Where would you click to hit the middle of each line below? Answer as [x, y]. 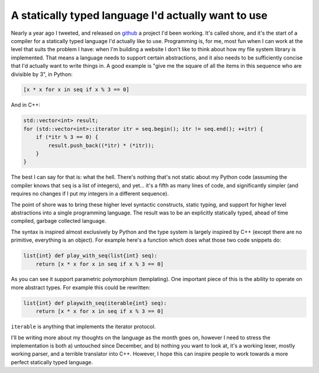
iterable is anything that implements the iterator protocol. [83, 326]
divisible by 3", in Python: [42, 74]
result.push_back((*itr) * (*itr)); [101, 145]
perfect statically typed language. [52, 362]
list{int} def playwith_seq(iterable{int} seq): [95, 303]
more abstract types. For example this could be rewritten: [81, 287]
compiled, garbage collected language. [58, 221]
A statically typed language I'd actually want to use [139, 15]
